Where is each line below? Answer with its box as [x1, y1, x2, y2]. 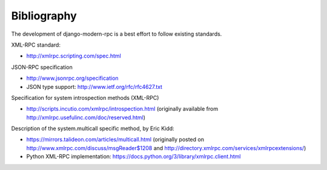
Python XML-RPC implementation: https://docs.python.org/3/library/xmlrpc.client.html [26, 153, 241, 160]
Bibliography [11, 9, 77, 22]
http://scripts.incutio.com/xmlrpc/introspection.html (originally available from [26, 105, 218, 113]
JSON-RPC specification [11, 64, 73, 71]
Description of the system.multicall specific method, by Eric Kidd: [11, 125, 175, 132]
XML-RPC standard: [11, 41, 61, 48]
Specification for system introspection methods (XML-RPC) [11, 94, 159, 101]
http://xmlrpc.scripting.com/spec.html [26, 52, 121, 60]
